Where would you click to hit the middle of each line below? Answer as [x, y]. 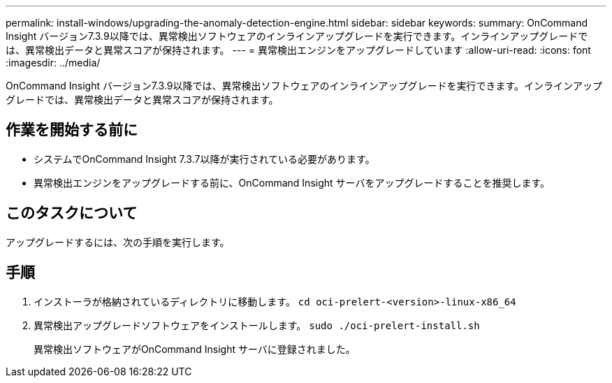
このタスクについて [72, 213]
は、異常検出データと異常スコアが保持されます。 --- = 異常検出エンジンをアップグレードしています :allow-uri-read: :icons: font [298, 50]
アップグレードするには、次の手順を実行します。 [118, 242]
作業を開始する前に [72, 130]
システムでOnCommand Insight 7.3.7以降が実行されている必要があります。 [204, 159]
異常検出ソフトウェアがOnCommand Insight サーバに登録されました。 [195, 349]
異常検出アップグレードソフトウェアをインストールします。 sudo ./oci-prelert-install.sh [257, 325]
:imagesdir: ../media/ [53, 63]
